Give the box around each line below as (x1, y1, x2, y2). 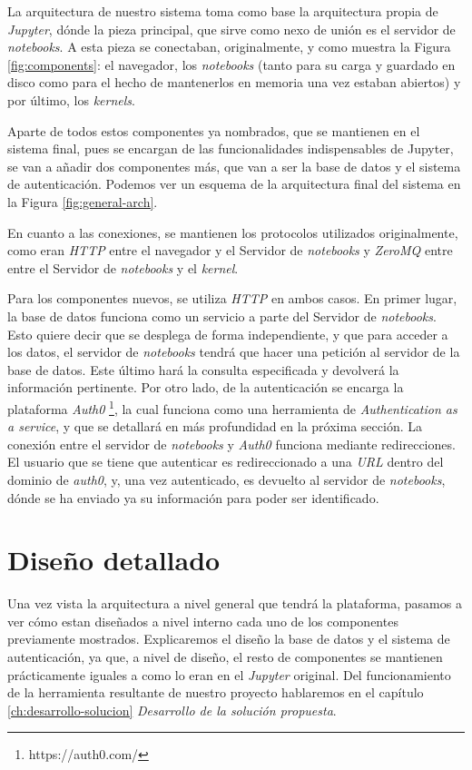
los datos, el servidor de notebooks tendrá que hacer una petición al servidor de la (7, 342, 460, 361)
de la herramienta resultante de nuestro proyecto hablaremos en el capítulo (7, 683, 424, 702)
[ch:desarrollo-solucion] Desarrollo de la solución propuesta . (7, 700, 337, 719)
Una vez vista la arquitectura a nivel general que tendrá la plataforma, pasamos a (7, 594, 462, 613)
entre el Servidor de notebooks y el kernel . (7, 258, 239, 277)
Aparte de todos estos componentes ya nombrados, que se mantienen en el (7, 121, 420, 140)
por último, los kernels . (7, 90, 135, 109)
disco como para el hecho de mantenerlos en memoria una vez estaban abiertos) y (7, 73, 461, 92)
